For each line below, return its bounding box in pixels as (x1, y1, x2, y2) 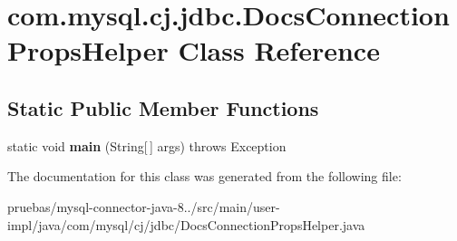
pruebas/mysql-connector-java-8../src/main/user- (7, 197, 280, 216)
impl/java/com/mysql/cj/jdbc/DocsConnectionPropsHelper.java (7, 215, 365, 234)
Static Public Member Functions (7, 93, 319, 121)
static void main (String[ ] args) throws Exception (7, 136, 287, 155)
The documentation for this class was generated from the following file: (7, 167, 402, 186)
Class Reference (178, 32, 380, 69)
